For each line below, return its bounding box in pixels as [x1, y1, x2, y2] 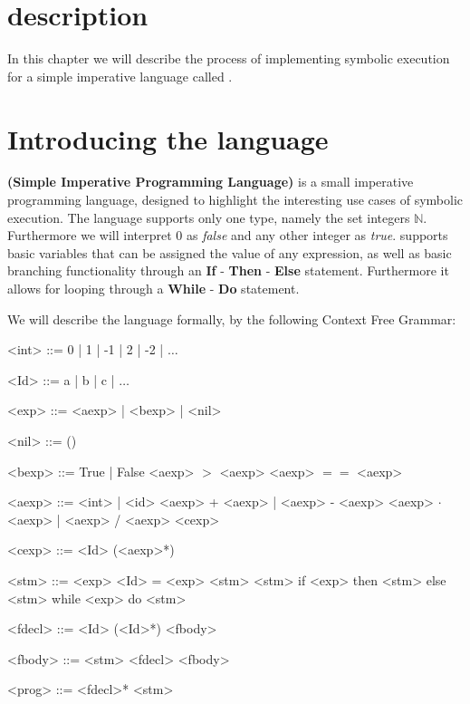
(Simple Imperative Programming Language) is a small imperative [7, 172, 414, 191]
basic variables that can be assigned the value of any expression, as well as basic [7, 243, 452, 262]
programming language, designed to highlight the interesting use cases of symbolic [7, 190, 464, 209]
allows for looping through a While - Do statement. [7, 279, 300, 297]
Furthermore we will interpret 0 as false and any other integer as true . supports [7, 226, 448, 245]
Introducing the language [7, 120, 329, 157]
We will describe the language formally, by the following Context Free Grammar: [7, 309, 456, 328]
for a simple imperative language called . [7, 66, 233, 85]
